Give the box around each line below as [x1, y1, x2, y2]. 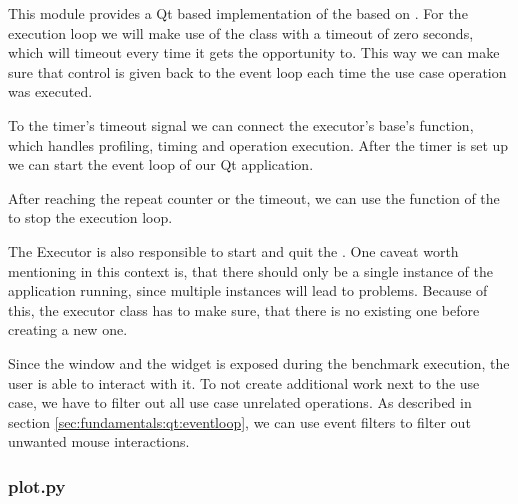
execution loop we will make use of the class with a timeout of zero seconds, [8, 22, 474, 43]
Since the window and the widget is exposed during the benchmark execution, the [8, 352, 510, 373]
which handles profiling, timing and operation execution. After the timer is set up [8, 134, 509, 155]
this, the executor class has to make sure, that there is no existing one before [8, 299, 480, 320]
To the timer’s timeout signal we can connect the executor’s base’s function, [8, 114, 474, 135]
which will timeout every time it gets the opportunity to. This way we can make [8, 42, 500, 63]
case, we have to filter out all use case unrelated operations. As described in [8, 392, 472, 413]
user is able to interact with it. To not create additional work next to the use [8, 372, 480, 393]
